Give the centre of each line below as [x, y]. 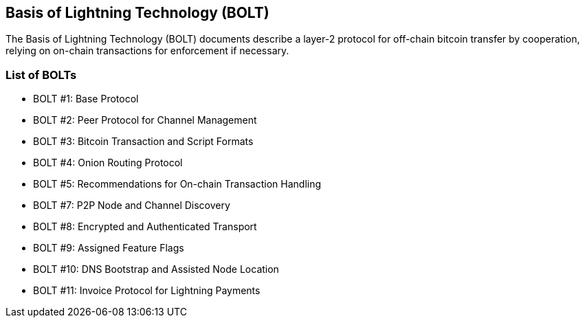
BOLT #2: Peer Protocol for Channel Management [145, 120]
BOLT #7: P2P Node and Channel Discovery [132, 205]
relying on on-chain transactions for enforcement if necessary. [147, 51]
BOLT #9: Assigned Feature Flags [109, 248]
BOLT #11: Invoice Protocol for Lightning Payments [147, 291]
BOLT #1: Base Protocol [86, 99]
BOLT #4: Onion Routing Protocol [108, 163]
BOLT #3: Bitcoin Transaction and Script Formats [143, 142]
